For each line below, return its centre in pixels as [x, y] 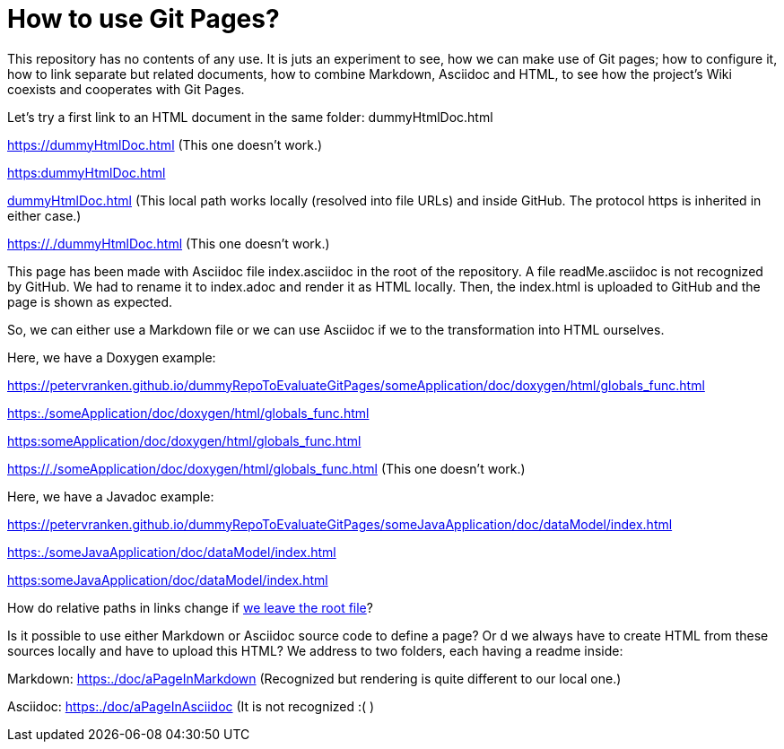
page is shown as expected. [90, 301]
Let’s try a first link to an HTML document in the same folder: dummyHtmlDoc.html [250, 117]
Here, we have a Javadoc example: [111, 496]
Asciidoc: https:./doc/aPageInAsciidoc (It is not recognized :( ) [191, 706]
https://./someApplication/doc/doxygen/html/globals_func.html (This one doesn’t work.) [266, 468]
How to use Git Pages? [144, 19]
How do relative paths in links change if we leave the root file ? [190, 607]
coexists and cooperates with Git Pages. [126, 89]
